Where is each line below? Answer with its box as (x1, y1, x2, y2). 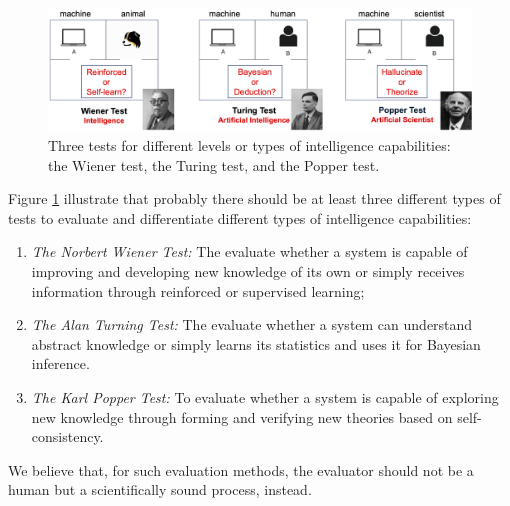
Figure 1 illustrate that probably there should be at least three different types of (8, 188, 501, 209)
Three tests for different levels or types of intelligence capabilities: (48, 134, 451, 155)
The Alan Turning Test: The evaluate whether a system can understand (31, 314, 473, 335)
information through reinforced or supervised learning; (31, 280, 365, 301)
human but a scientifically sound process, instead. (8, 479, 312, 500)
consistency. (31, 426, 104, 447)
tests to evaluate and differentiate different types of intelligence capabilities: (8, 207, 472, 228)
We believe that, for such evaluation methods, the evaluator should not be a (8, 459, 474, 480)
